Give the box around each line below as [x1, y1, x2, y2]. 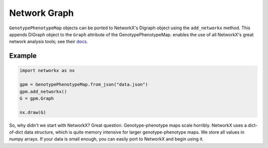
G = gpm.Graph [19, 95, 54, 101]
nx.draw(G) [19, 109, 46, 115]
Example [9, 52, 37, 60]
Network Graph [9, 7, 74, 18]
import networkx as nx [19, 68, 75, 74]
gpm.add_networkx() [19, 88, 67, 94]
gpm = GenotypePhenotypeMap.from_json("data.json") [19, 82, 148, 87]
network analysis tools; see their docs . [9, 39, 88, 45]
